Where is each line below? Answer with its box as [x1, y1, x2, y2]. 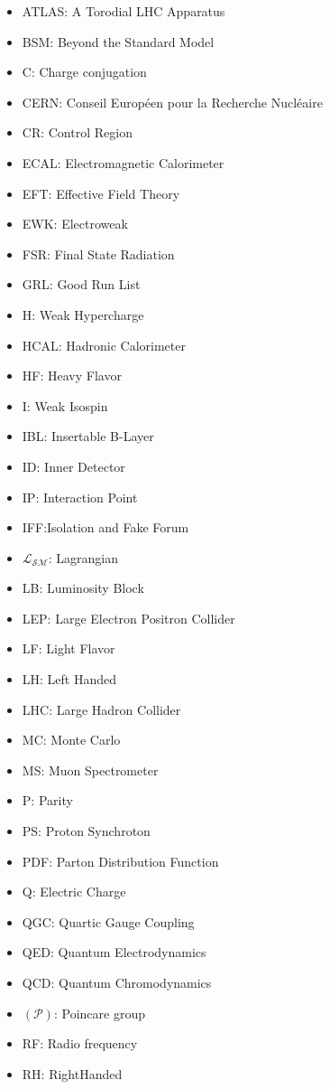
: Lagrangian [48, 548, 119, 567]
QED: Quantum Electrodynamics [22, 943, 206, 962]
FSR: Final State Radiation [22, 244, 175, 263]
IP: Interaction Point [22, 487, 138, 506]
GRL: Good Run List [22, 275, 141, 294]
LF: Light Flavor [22, 639, 115, 658]
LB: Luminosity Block [22, 578, 144, 597]
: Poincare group [53, 1003, 145, 1022]
